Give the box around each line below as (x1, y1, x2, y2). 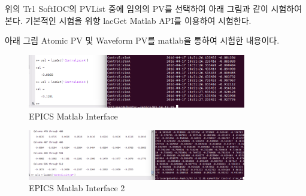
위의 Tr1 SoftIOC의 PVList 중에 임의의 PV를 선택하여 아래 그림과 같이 (5, 2, 268, 14)
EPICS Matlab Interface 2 (29, 182, 125, 194)
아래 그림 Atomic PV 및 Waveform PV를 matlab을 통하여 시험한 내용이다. (5, 34, 280, 47)
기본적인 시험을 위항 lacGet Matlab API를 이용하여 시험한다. (25, 14, 252, 26)
